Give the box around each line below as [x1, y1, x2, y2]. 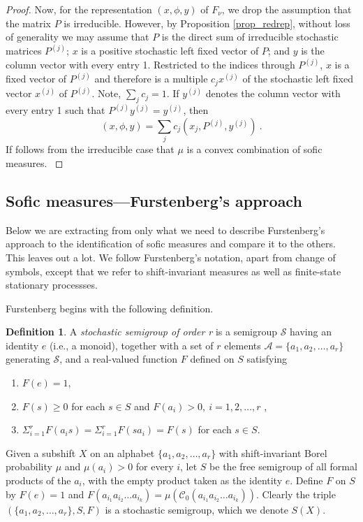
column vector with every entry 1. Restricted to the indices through [6, 57, 295, 72]
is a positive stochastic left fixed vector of [81, 43, 259, 58]
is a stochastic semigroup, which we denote [105, 502, 288, 516]
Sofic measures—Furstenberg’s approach [6, 189, 302, 211]
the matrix [6, 15, 51, 30]
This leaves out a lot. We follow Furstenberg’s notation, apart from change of [6, 249, 336, 264]
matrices [6, 43, 42, 58]
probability [6, 459, 52, 474]
